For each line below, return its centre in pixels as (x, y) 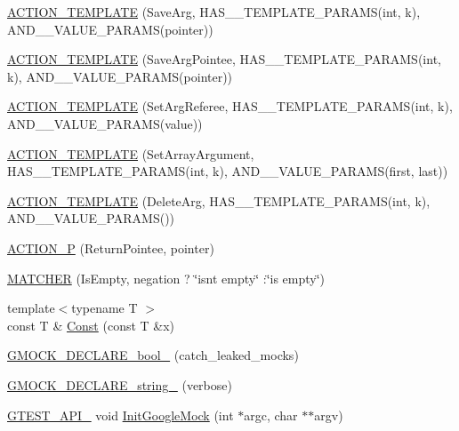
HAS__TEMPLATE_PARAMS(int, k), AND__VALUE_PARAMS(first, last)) (228, 171)
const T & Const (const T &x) (91, 325)
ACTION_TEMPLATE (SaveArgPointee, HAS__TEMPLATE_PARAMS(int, (224, 59)
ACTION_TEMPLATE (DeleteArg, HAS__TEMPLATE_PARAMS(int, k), (219, 200)
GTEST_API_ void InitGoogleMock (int (121, 415)
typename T (105, 308)
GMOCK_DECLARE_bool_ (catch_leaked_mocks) (153, 355)
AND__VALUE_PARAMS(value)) (105, 123)
